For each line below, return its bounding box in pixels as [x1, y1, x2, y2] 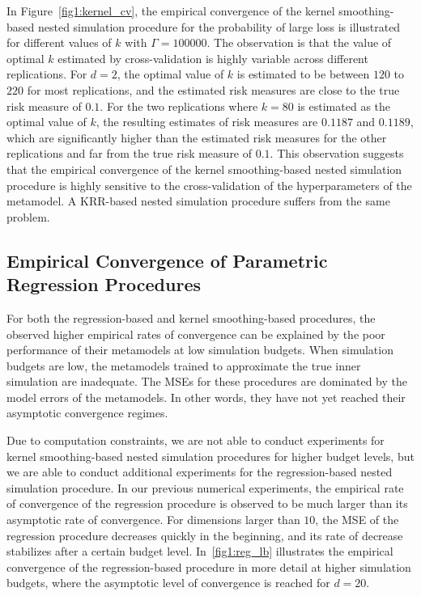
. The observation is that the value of [206, 34, 392, 51]
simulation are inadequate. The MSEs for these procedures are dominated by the [6, 373, 407, 390]
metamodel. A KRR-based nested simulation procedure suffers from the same [6, 192, 390, 209]
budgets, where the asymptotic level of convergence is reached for [6, 574, 330, 591]
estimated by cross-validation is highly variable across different [57, 49, 368, 66]
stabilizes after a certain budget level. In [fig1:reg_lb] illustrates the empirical [6, 543, 393, 560]
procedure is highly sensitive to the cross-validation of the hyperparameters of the [6, 176, 412, 193]
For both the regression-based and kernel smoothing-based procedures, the [6, 309, 376, 326]
